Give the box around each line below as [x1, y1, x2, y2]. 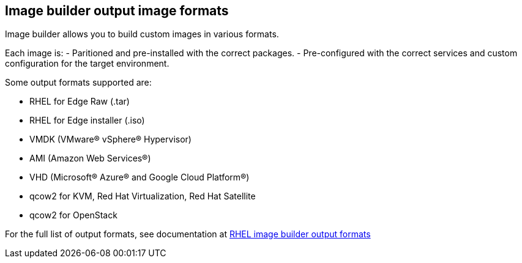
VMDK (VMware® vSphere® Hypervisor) [29, 134, 192, 145]
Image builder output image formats [5, 3, 229, 18]
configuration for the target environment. [5, 58, 170, 69]
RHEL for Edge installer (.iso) [29, 115, 145, 126]
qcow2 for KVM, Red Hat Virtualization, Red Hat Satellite [29, 191, 256, 202]
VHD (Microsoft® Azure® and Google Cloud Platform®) [29, 172, 250, 183]
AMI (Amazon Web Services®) [29, 153, 151, 164]
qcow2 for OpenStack [29, 210, 117, 221]
